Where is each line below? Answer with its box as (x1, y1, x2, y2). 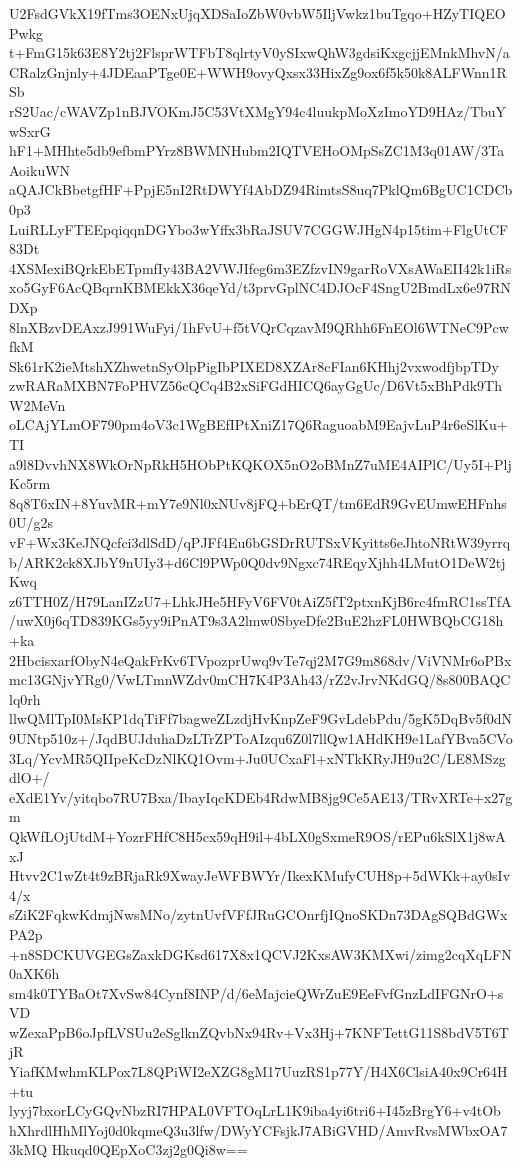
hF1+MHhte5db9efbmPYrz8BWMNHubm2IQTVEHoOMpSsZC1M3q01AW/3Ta (9, 140, 505, 161)
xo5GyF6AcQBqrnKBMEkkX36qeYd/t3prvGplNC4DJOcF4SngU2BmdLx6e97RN (9, 277, 512, 298)
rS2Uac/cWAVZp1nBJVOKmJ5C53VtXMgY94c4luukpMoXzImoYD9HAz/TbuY (9, 100, 507, 121)
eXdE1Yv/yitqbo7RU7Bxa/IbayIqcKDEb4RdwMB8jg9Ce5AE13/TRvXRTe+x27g (9, 786, 513, 807)
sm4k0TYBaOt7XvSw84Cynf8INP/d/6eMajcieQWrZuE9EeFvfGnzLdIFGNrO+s (9, 982, 504, 1003)
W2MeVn (9, 394, 66, 415)
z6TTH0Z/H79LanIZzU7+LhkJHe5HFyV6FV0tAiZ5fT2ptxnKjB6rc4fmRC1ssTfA (9, 590, 512, 611)
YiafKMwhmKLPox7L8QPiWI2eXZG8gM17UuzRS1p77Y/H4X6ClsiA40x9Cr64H (9, 1061, 508, 1082)
